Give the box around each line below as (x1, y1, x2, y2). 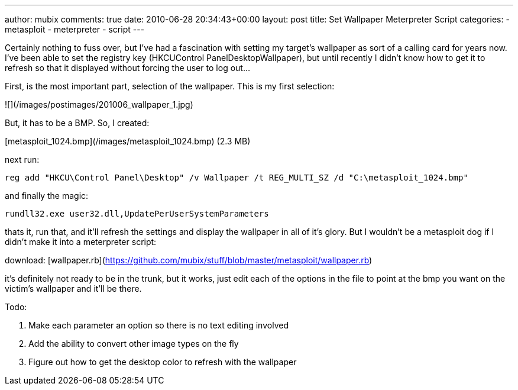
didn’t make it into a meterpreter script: (5, 237, 157, 247)
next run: (5, 154, 40, 165)
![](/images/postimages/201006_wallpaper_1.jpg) (5, 99, 193, 109)
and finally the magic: (5, 191, 89, 201)
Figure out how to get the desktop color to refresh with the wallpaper (28, 357, 297, 367)
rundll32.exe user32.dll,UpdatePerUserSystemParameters (5, 209, 269, 218)
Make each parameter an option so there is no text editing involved (28, 320, 289, 330)
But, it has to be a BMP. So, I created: (5, 118, 150, 128)
